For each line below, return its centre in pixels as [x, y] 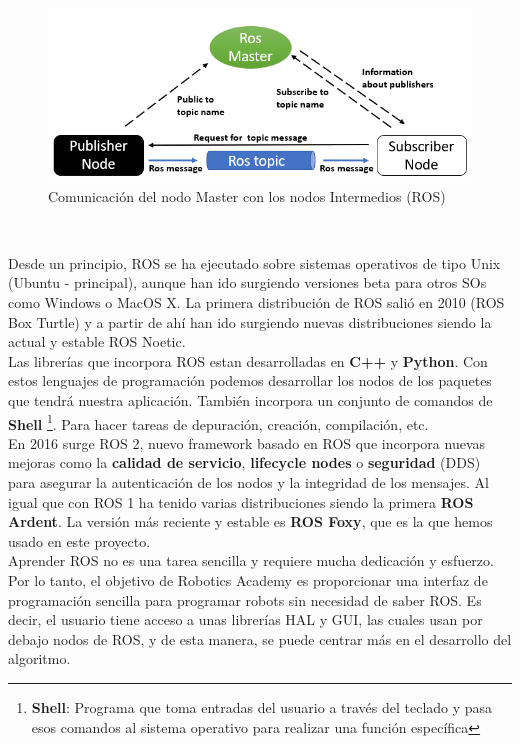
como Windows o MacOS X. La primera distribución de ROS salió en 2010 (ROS [256, 302]
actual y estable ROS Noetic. [97, 341]
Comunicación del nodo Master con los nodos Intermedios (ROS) [247, 195]
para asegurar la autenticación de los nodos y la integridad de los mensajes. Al [248, 482]
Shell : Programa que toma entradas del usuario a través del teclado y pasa [262, 707]
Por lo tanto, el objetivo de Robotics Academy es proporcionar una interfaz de [248, 580]
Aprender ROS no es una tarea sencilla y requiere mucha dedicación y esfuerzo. [251, 560]
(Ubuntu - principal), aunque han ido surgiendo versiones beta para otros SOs [247, 282]
